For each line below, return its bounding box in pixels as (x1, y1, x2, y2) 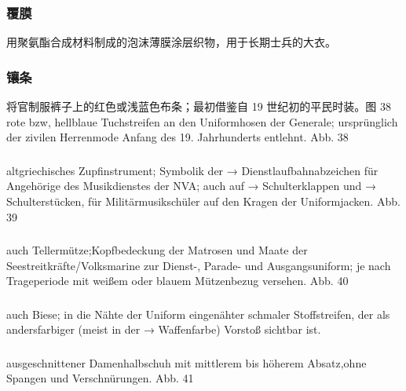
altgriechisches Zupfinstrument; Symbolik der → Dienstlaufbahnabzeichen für (6, 162, 379, 178)
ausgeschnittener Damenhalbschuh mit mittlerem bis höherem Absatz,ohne (6, 354, 367, 371)
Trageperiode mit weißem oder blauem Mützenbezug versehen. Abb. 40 (6, 272, 349, 289)
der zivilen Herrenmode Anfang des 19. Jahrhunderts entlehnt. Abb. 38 (6, 129, 349, 145)
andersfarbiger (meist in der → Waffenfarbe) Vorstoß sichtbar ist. (6, 321, 321, 338)
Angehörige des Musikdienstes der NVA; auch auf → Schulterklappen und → (6, 177, 377, 194)
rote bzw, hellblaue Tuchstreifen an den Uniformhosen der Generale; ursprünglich (6, 113, 398, 130)
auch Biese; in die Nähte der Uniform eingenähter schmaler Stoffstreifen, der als (6, 305, 390, 322)
